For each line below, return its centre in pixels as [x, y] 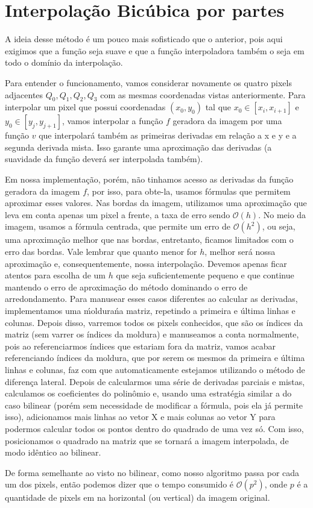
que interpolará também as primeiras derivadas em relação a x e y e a [168, 135]
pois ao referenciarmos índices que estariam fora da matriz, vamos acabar [141, 346]
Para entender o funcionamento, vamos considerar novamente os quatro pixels [148, 82]
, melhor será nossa [240, 252]
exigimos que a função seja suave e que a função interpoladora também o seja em [155, 50]
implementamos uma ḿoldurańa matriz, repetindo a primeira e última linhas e [150, 311]
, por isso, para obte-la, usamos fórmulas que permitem [189, 191]
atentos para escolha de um [55, 275]
